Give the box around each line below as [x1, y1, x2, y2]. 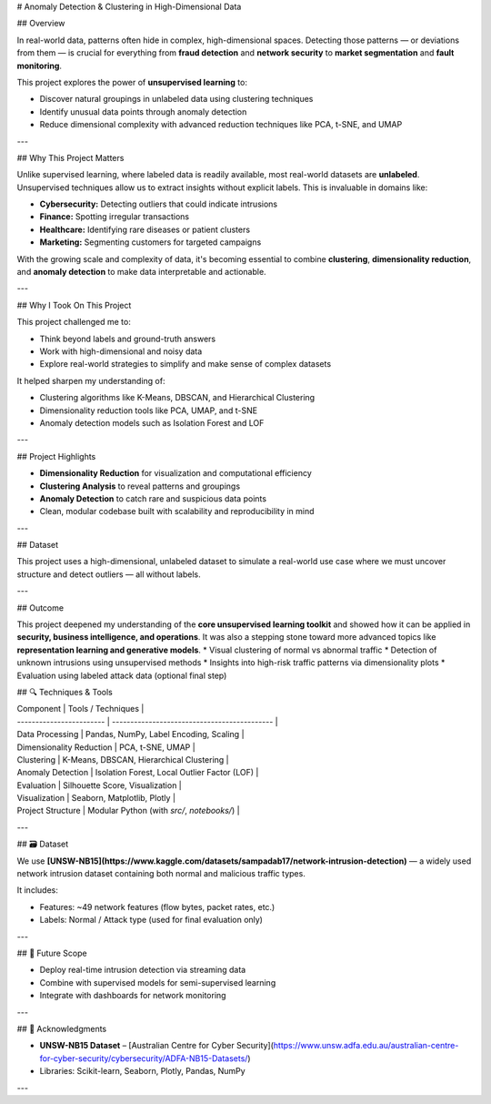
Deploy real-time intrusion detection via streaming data [39, 965, 246, 976]
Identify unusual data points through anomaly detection [39, 106, 247, 117]
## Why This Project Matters [16, 152, 125, 163]
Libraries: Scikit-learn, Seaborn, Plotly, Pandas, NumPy [39, 1066, 245, 1077]
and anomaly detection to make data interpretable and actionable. [16, 267, 267, 278]
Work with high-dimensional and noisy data [39, 346, 203, 357]
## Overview [16, 18, 65, 29]
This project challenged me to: [16, 317, 131, 328]
